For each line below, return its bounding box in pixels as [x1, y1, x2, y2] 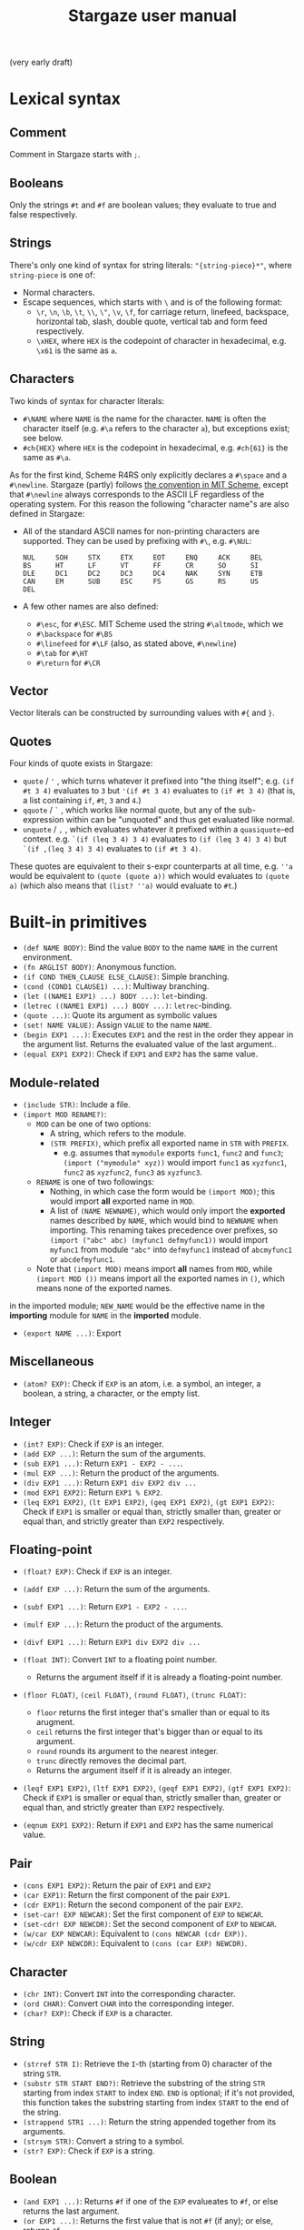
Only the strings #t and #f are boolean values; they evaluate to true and [9, 199, 277, 210]
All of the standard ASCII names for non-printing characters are [22, 525, 260, 537]
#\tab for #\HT [35, 647, 89, 658]
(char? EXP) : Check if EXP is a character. [22, 2008, 173, 2019]
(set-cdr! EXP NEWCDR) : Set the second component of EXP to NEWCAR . [22, 1919, 278, 1930]
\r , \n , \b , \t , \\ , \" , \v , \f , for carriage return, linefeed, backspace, [35, 306, 289, 317]
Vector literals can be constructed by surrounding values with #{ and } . [9, 707, 275, 719]
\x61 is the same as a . [35, 345, 118, 356]
